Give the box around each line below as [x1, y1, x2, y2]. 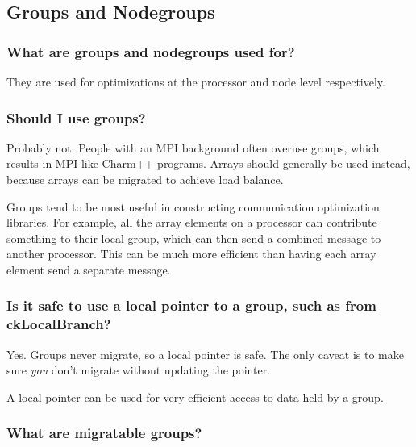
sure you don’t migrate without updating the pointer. [6, 361, 271, 378]
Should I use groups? [6, 107, 146, 127]
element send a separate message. [6, 261, 171, 278]
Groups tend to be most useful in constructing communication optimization [6, 198, 380, 215]
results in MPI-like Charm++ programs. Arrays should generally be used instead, [6, 155, 410, 172]
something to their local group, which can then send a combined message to [6, 229, 381, 246]
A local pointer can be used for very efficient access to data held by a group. [6, 388, 384, 405]
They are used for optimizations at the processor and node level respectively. [6, 73, 385, 90]
